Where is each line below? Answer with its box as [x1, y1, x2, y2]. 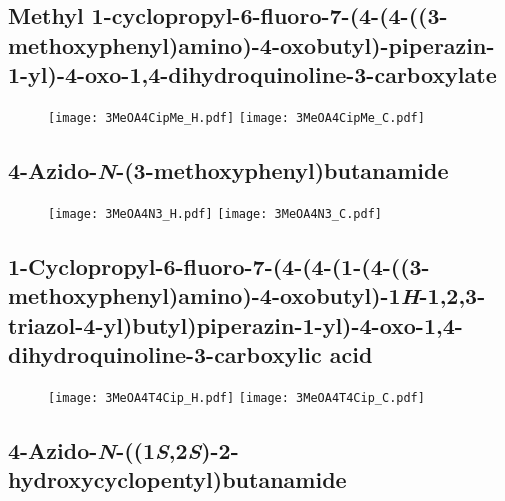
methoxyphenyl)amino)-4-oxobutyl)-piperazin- [8, 29, 495, 60]
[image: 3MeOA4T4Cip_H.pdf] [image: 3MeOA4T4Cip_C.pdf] [48, 390, 425, 405]
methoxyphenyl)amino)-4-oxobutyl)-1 [8, 280, 401, 311]
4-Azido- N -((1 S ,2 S [8, 434, 202, 465]
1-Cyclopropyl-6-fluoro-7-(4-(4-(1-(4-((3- [8, 250, 430, 281]
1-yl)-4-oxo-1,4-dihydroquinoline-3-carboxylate [8, 59, 497, 90]
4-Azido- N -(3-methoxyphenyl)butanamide [8, 155, 449, 186]
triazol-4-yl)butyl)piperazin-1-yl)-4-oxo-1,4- [8, 309, 463, 340]
